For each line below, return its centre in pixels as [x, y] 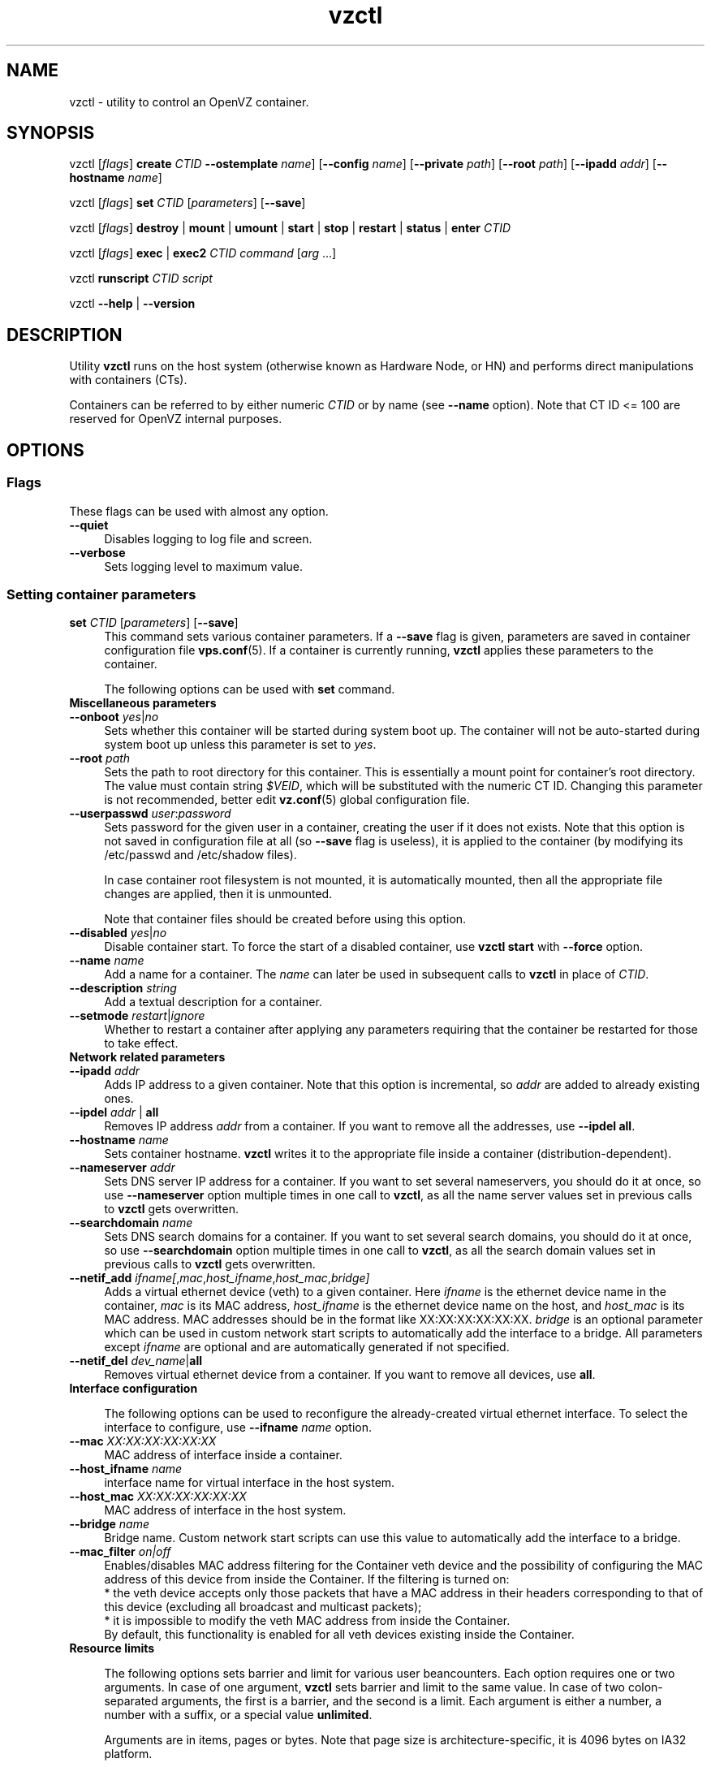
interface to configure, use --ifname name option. [238, 1428]
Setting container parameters [101, 594]
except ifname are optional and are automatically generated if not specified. [307, 1347]
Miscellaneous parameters [143, 703]
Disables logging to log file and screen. [208, 538]
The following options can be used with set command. [250, 689]
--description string [123, 988]
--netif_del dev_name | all [136, 1361]
